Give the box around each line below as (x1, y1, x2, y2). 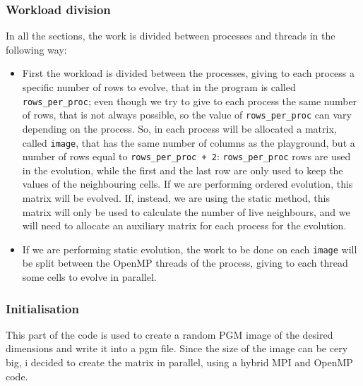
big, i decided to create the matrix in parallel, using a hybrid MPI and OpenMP (6, 355, 353, 370)
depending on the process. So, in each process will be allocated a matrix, (22, 121, 337, 135)
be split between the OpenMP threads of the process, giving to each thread (22, 255, 348, 270)
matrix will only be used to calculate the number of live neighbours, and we (22, 204, 350, 219)
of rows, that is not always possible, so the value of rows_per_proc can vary (22, 107, 352, 122)
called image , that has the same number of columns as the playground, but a (22, 135, 355, 150)
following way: (6, 42, 67, 56)
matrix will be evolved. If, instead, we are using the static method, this (22, 191, 330, 205)
